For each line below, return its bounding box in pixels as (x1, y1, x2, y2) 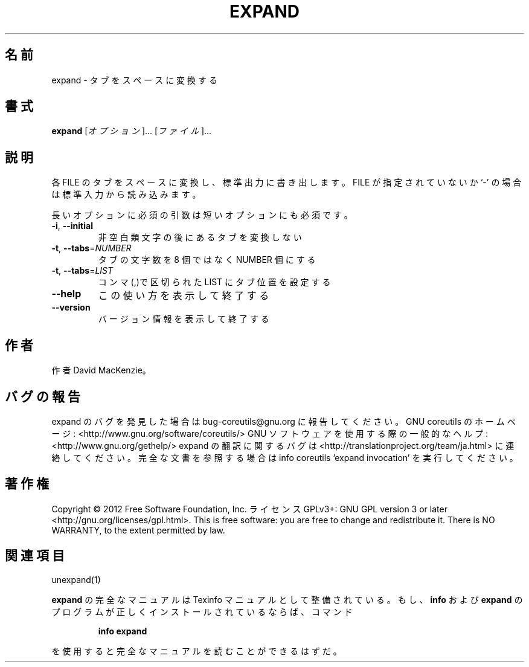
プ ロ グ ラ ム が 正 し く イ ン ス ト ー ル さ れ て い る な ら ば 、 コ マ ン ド (51, 606, 353, 617)
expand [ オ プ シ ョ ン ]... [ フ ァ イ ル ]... (51, 126, 212, 137)
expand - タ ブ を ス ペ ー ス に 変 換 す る (51, 74, 217, 85)
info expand (98, 625, 147, 636)
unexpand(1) (51, 574, 101, 585)
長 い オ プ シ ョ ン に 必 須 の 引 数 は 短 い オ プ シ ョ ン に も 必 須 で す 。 (51, 210, 353, 221)
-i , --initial (51, 221, 93, 231)
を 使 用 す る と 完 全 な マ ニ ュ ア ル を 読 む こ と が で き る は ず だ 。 (51, 645, 342, 656)
